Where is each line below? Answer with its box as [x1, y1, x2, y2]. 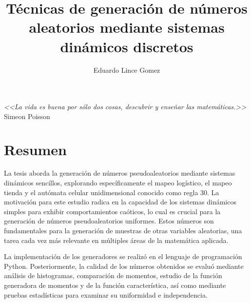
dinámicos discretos [60, 36, 193, 56]
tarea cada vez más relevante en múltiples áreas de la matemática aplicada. [4, 235, 229, 245]
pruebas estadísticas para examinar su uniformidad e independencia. [4, 289, 208, 300]
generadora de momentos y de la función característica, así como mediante [4, 280, 226, 290]
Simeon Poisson [4, 111, 50, 121]
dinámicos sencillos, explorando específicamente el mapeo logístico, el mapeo [4, 178, 232, 187]
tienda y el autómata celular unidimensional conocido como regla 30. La [4, 187, 219, 197]
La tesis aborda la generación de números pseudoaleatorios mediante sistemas [4, 168, 235, 178]
